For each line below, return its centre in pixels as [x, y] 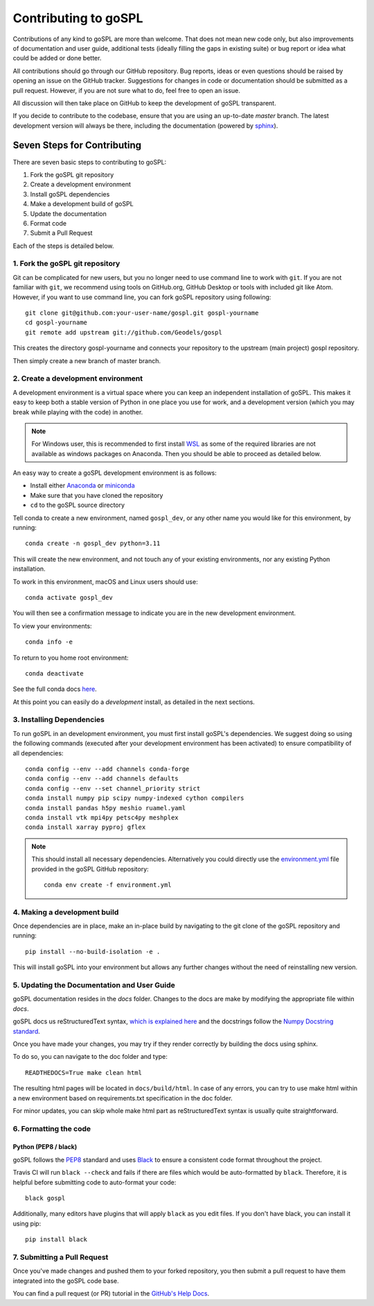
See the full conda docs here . [55, 689]
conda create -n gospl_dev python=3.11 [93, 544]
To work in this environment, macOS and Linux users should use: [105, 581]
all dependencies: [38, 753]
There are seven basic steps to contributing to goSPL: [90, 162]
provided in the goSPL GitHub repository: [90, 869]
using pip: [27, 1223]
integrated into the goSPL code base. [66, 1280]
